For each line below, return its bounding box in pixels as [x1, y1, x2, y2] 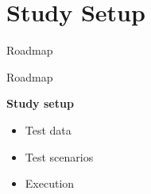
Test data [25, 121, 72, 138]
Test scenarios [25, 148, 94, 165]
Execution [25, 175, 75, 192]
